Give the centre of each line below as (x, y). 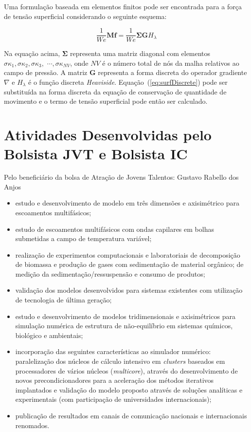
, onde (79, 63)
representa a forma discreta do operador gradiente (172, 72)
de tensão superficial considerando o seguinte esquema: (85, 16)
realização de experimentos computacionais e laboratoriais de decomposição (128, 254)
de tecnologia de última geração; (63, 300)
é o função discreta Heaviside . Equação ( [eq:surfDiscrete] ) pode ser (128, 82)
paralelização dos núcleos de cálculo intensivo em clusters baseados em (120, 361)
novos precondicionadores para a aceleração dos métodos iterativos (115, 380)
